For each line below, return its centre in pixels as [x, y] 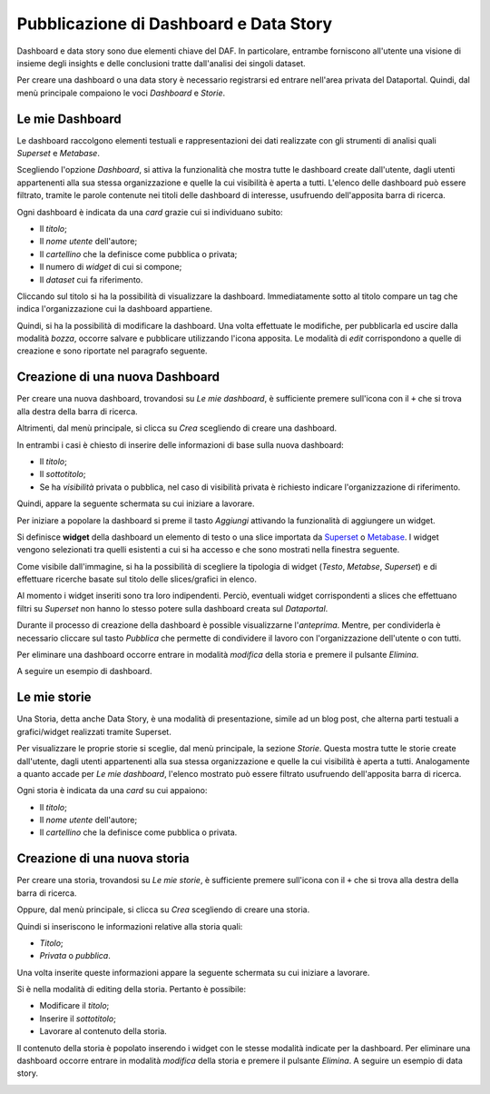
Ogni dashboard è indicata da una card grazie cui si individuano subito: [150, 212]
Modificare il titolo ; [74, 1006]
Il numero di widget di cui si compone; [111, 267]
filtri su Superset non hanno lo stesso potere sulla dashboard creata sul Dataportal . [172, 608]
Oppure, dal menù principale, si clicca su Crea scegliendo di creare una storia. [163, 910]
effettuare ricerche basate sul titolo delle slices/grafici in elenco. [137, 579]
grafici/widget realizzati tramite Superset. [94, 731]
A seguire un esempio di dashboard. [84, 671]
